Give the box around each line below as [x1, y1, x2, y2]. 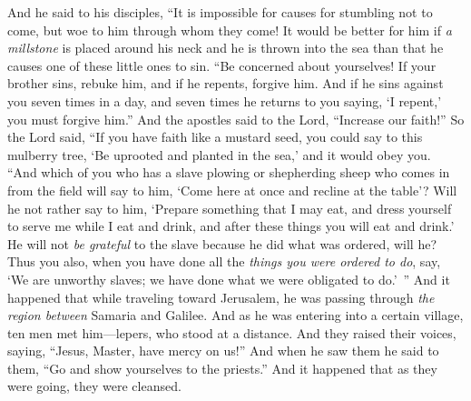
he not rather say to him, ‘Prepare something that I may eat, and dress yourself [7, 198, 452, 217]
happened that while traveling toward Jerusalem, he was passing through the [7, 287, 435, 306]
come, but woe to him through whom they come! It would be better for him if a [7, 20, 452, 39]
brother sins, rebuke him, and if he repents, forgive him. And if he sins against [7, 74, 444, 93]
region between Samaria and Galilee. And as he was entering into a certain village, [7, 306, 464, 325]
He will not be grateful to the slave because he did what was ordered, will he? [7, 234, 437, 253]
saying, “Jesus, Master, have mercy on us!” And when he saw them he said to [7, 341, 439, 360]
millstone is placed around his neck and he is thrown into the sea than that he [7, 38, 444, 57]
